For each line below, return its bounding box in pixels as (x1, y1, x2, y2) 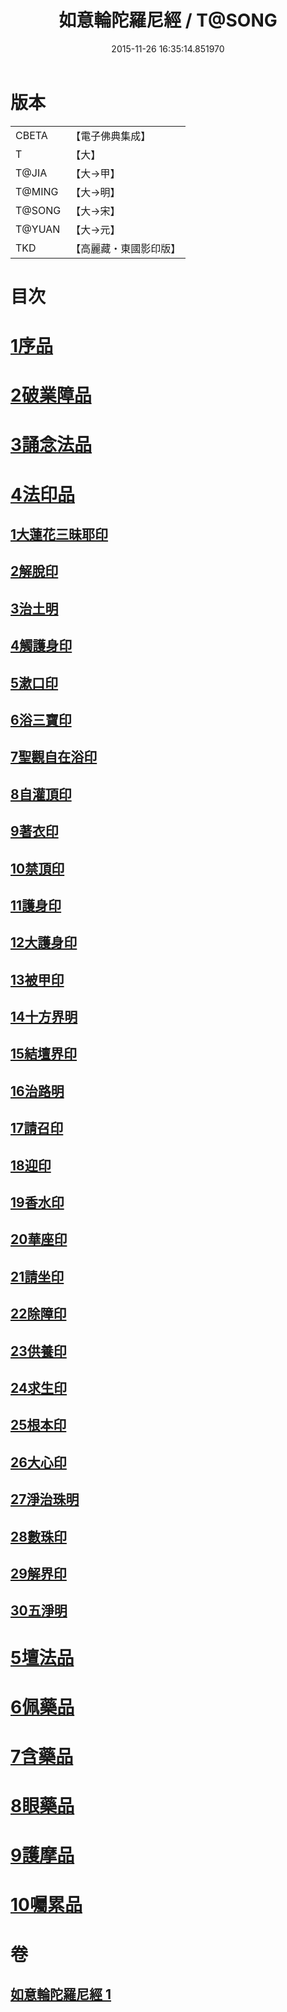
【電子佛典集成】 (70, 129, 152, 143)
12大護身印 (10, 934, 78, 951)
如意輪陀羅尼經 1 (10, 1986, 112, 2003)
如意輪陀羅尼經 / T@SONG (58, 9, 278, 32)
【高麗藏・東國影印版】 (70, 241, 182, 255)
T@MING (15, 184, 59, 198)
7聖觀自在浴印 (10, 749, 98, 766)
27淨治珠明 (10, 1491, 80, 1508)
